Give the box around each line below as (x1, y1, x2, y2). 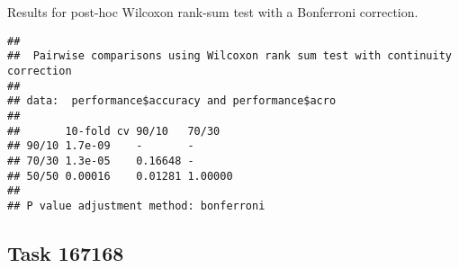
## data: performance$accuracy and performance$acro (7, 94, 337, 108)
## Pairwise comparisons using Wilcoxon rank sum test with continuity (7, 49, 452, 63)
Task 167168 (7, 238, 124, 266)
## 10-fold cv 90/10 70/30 (7, 124, 220, 138)
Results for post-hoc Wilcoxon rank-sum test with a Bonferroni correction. (7, 3, 418, 21)
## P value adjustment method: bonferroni (7, 199, 265, 212)
